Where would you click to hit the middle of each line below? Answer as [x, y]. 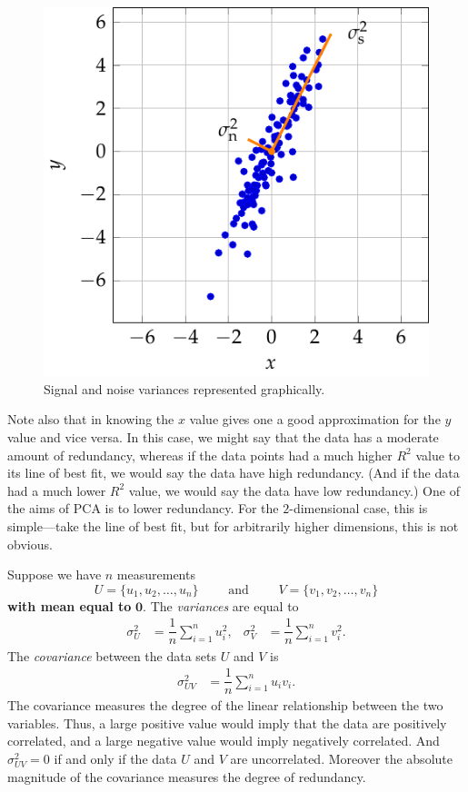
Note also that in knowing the [91, 419]
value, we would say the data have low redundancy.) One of [294, 490]
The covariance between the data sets [112, 655]
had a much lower [57, 490]
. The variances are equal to [221, 605]
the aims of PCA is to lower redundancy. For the [143, 508]
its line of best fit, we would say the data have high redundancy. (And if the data [234, 473]
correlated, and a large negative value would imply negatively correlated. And [224, 741]
